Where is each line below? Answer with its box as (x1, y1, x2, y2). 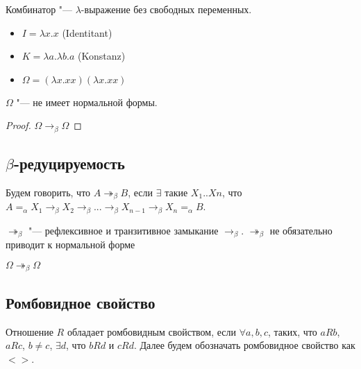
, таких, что (267, 324, 317, 338)
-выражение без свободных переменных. (81, 2, 252, 16)
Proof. (6, 118, 31, 132)
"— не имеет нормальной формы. (16, 94, 158, 109)
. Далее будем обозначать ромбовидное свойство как (134, 338, 355, 352)
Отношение (6, 324, 53, 338)
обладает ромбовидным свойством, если (67, 324, 237, 338)
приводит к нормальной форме (6, 237, 135, 252)
